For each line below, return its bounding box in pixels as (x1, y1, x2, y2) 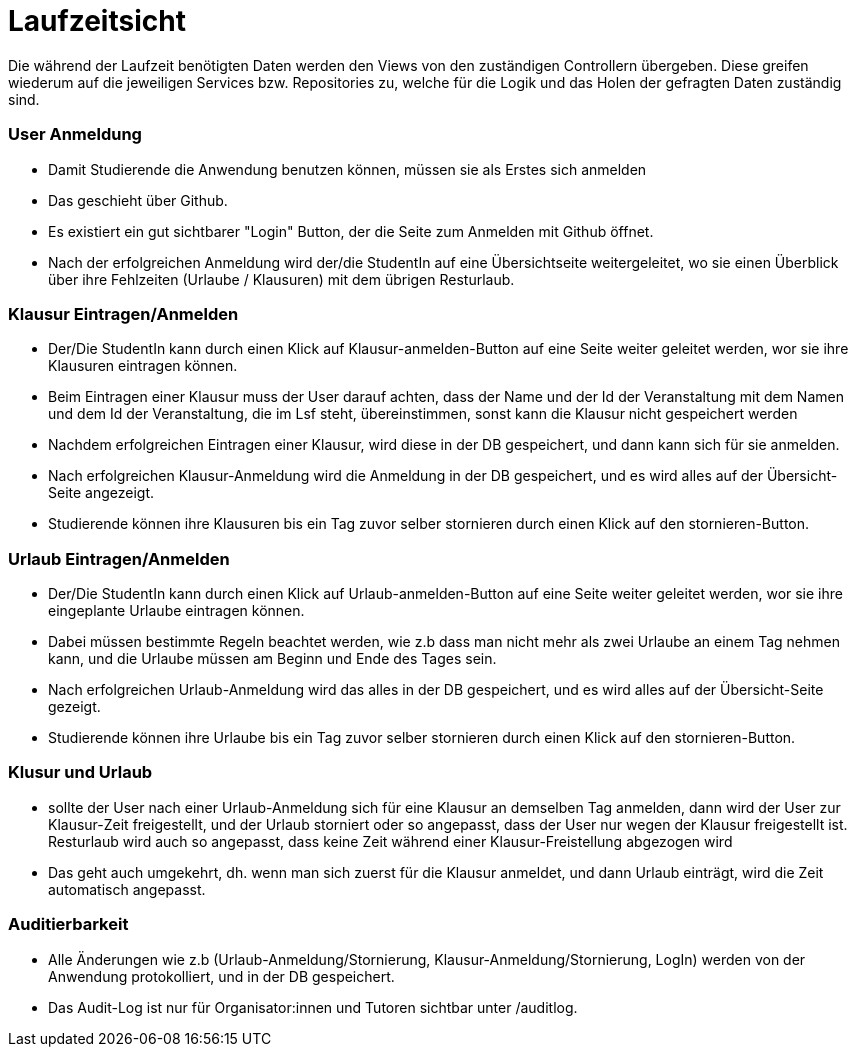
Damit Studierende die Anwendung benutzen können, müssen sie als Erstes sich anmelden (48, 160, 647, 178)
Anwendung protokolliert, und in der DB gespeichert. (48, 967, 395, 985)
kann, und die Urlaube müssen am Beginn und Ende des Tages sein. (48, 650, 497, 667)
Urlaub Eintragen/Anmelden (8, 548, 230, 569)
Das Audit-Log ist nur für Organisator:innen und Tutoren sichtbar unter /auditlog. (48, 998, 578, 1016)
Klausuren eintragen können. (48, 357, 238, 375)
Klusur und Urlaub (8, 762, 153, 783)
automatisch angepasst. (48, 880, 206, 898)
